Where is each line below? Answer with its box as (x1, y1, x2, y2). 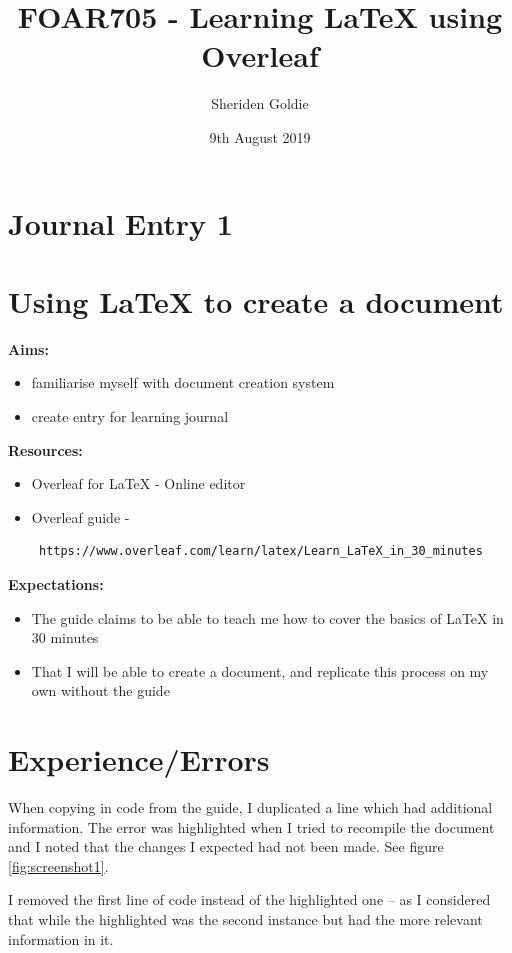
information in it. (8, 928, 114, 949)
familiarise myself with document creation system (31, 372, 335, 393)
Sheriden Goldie (211, 93, 309, 114)
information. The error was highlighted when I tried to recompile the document (8, 816, 495, 837)
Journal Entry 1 (8, 202, 233, 243)
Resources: (8, 439, 83, 460)
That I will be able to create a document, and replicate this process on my (31, 660, 489, 681)
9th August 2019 (209, 126, 311, 147)
